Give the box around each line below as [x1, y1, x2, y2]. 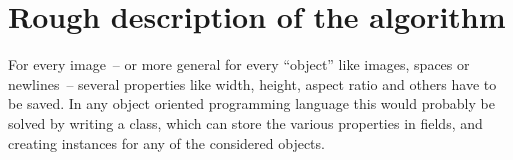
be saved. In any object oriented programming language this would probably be [8, 93, 495, 114]
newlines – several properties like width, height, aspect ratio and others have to [8, 73, 497, 94]
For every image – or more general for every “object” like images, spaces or [8, 54, 470, 75]
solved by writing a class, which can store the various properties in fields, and [8, 112, 483, 133]
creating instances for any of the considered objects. [8, 132, 325, 153]
